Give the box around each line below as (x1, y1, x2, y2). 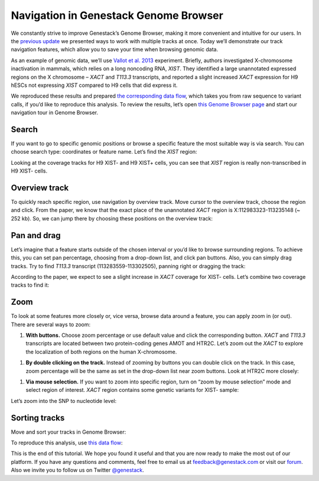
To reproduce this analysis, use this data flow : (11, 439, 123, 446)
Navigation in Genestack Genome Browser (11, 9, 224, 22)
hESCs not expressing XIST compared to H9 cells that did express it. (11, 82, 178, 89)
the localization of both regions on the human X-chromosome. (25, 348, 177, 355)
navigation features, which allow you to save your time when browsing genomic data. (11, 46, 219, 53)
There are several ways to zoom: (11, 321, 91, 328)
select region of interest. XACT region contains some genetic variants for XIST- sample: (25, 386, 239, 394)
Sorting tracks (11, 412, 65, 422)
